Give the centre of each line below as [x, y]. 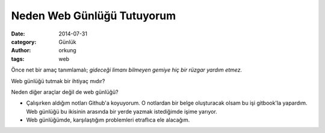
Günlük [67, 42]
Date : [18, 34]
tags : [18, 59]
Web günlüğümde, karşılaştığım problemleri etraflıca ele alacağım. [108, 120]
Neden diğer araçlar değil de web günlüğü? [65, 92]
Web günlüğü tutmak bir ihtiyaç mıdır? [58, 81]
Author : [21, 51]
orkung [67, 51]
